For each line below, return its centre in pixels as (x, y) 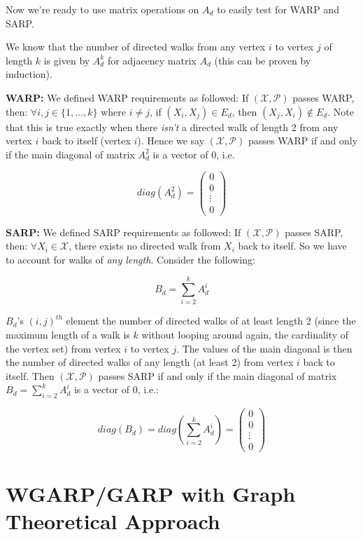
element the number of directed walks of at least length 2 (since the (211, 321)
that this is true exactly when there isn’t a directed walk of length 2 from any (172, 127)
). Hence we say (171, 141)
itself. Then (30, 375)
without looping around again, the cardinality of (245, 335)
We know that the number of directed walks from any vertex (136, 47)
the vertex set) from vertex (63, 348)
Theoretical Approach (113, 520)
